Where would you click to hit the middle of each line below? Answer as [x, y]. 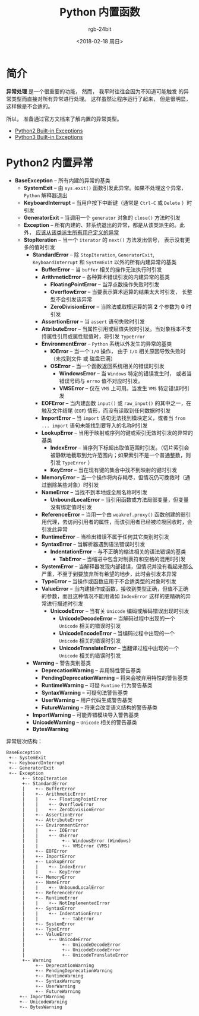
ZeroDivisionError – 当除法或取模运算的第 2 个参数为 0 [118, 306]
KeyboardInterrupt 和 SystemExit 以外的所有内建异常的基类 [105, 262]
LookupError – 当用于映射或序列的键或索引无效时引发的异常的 [117, 433]
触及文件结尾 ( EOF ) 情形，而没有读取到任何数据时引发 [106, 410]
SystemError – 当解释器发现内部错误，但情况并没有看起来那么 [117, 566]
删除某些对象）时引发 [73, 485]
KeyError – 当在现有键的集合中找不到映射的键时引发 [113, 470]
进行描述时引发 [65, 603]
